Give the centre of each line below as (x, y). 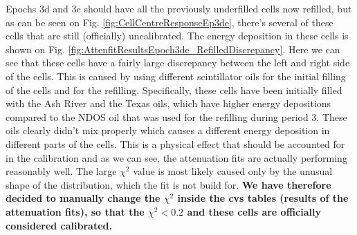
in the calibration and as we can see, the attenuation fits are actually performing (176, 157)
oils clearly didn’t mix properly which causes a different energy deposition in (168, 130)
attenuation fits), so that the (75, 211)
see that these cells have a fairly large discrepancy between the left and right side (178, 63)
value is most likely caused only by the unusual (233, 171)
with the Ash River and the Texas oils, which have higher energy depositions (168, 103)
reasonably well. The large (61, 171)
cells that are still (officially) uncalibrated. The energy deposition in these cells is (177, 36)
